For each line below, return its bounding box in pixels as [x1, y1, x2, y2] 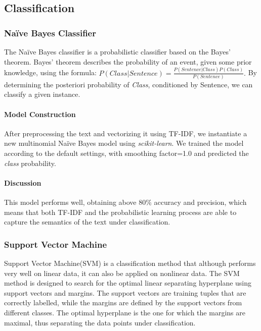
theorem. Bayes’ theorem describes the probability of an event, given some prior [4, 56, 252, 67]
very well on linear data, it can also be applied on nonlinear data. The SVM [4, 267, 240, 278]
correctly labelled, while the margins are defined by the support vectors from [4, 297, 242, 308]
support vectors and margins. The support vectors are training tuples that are [4, 287, 246, 298]
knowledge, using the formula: [4, 67, 97, 78]
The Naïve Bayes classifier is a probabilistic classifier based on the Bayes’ [4, 46, 231, 57]
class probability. [4, 157, 56, 168]
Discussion [4, 177, 41, 188]
